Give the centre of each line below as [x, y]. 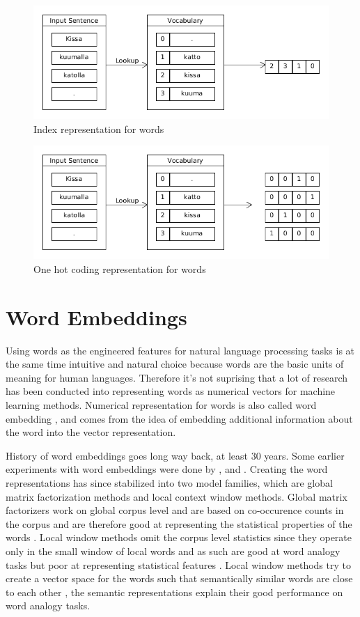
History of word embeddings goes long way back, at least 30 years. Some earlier [175, 455]
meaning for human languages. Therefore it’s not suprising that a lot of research [177, 377]
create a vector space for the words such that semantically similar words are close [179, 578]
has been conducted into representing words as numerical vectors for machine [171, 391]
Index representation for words [99, 128]
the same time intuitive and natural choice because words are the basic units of [175, 364]
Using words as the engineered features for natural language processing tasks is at [180, 350]
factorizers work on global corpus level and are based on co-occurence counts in [175, 510]
